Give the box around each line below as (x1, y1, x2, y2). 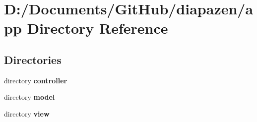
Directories (4, 52, 62, 67)
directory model (4, 92, 55, 102)
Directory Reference (27, 18, 168, 38)
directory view (4, 108, 50, 119)
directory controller (4, 75, 67, 85)
